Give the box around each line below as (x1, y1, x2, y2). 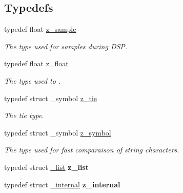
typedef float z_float (4, 58, 69, 69)
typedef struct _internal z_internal (4, 179, 120, 189)
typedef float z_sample (4, 24, 76, 34)
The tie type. (4, 110, 44, 121)
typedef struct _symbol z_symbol (4, 127, 111, 138)
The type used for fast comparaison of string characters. (4, 144, 179, 155)
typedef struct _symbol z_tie (4, 92, 97, 103)
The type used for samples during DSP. (4, 41, 128, 51)
